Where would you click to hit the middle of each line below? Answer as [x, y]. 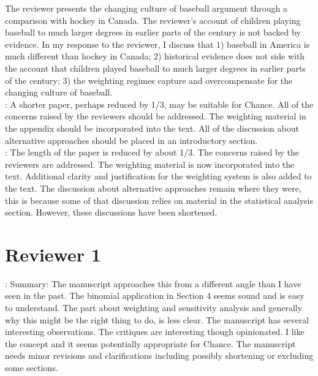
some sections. [32, 367]
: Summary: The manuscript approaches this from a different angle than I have [153, 283]
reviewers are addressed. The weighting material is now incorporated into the [150, 164]
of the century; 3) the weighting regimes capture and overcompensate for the [149, 80]
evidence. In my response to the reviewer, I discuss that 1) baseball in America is [157, 44]
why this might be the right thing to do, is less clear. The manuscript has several [157, 319]
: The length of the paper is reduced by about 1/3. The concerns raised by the [152, 152]
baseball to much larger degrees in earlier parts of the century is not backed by [153, 32]
